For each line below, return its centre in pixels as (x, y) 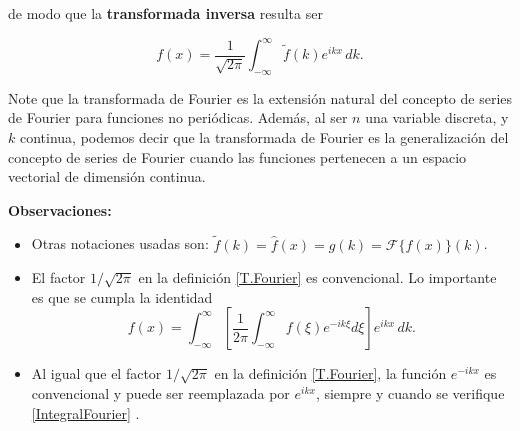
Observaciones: (60, 209)
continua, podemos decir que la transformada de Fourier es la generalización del (264, 137)
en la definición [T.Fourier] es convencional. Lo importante (317, 277)
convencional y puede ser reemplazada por (160, 393)
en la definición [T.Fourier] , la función (330, 373)
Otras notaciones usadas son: (120, 243)
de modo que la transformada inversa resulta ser (165, 13)
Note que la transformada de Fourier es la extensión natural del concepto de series (260, 97)
